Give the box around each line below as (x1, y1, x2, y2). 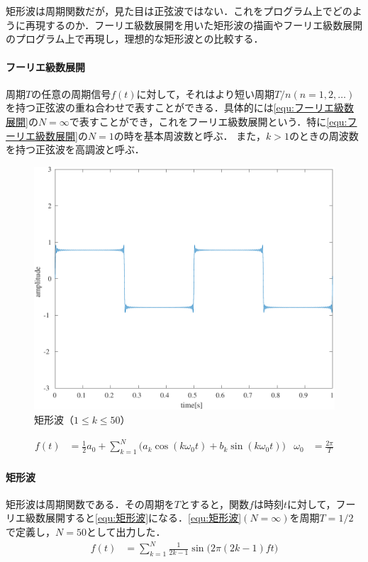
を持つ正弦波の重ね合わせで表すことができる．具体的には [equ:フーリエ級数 (6, 100, 354, 115)
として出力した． (86, 524, 166, 539)
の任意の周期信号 (31, 86, 111, 101)
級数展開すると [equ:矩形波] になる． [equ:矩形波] (25, 510, 242, 525)
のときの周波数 (289, 128, 359, 143)
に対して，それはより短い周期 (136, 86, 274, 101)
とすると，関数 (180, 496, 250, 511)
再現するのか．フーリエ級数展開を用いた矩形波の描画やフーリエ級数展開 (25, 17, 363, 32)
